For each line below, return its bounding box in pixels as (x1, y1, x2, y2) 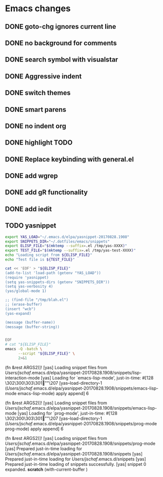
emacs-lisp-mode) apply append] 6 (18, 390, 89, 396)
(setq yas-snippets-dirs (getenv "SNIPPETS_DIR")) (5, 279, 110, 285)
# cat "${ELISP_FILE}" (5, 342, 51, 347)
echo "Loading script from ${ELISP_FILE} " (5, 252, 92, 258)
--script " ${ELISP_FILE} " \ (18, 351, 75, 356)
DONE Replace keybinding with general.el (5, 155, 134, 164)
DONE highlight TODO (5, 139, 73, 147)
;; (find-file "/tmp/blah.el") (5, 297, 69, 303)
